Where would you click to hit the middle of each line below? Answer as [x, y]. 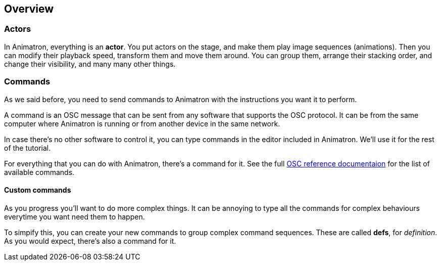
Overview [29, 9]
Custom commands [38, 190]
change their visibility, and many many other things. [90, 64]
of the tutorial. [28, 148]
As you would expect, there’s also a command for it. [90, 241]
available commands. [39, 172]
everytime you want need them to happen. [75, 216]
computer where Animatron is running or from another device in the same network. [142, 123]
